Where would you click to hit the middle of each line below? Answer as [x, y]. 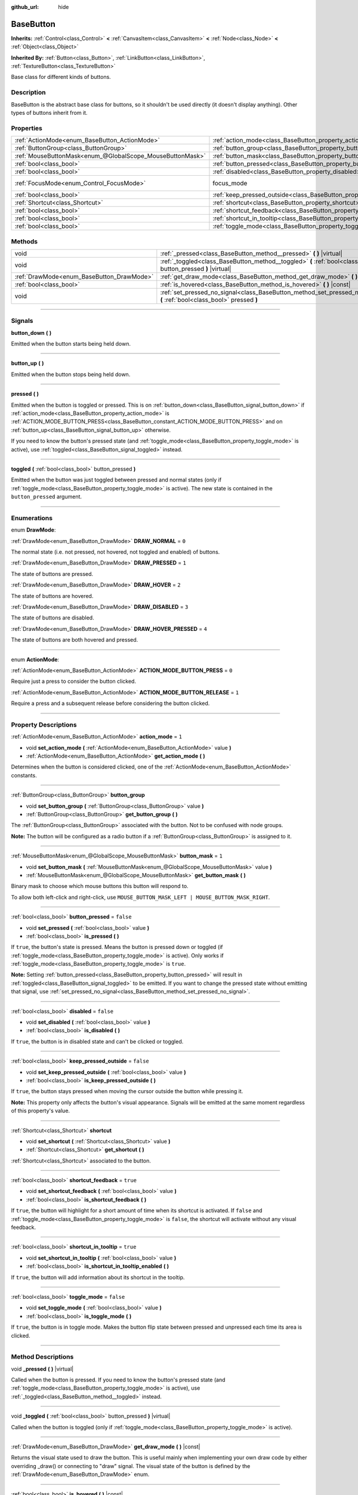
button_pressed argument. [47, 497]
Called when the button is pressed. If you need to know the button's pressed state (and [118, 1380]
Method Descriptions [42, 1357]
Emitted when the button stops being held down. [71, 374]
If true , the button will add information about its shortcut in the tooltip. [98, 1277]
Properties [27, 128]
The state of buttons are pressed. [52, 573]
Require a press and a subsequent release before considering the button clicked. [110, 703]
